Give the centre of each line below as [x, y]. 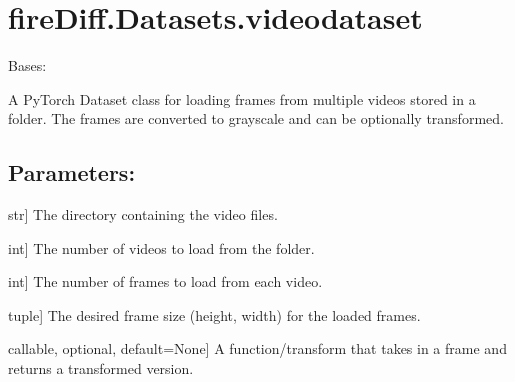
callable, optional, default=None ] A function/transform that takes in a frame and [257, 348]
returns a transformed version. [101, 368]
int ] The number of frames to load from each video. [165, 281]
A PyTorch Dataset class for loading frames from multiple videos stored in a [242, 98]
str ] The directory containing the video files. [143, 214]
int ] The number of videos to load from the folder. [161, 247]
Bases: [27, 65]
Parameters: [72, 172]
